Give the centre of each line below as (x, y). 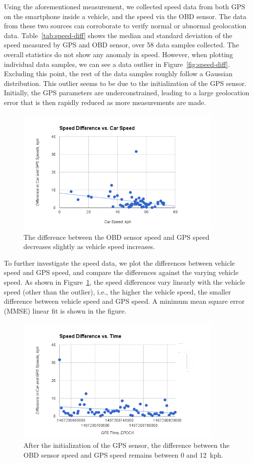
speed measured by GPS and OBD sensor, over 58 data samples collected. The (122, 45)
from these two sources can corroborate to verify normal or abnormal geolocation (125, 26)
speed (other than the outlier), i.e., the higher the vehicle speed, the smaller (117, 291)
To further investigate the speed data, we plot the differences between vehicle (119, 263)
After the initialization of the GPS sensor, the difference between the (126, 445)
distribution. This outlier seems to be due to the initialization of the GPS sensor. (125, 83)
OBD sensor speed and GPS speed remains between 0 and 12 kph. (123, 454)
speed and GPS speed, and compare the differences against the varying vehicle (121, 272)
